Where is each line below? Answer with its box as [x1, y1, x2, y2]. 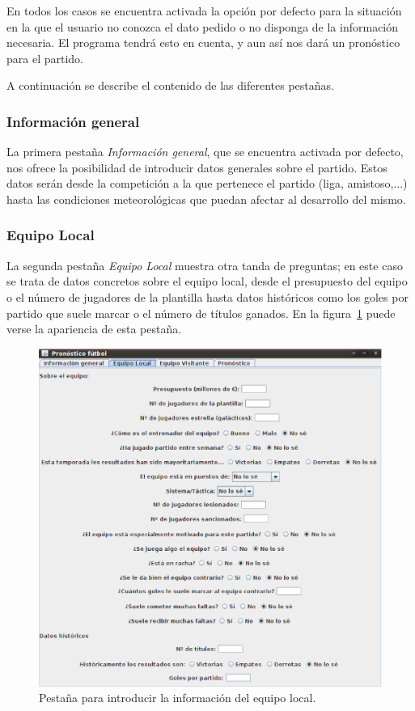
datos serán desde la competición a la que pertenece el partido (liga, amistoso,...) [6, 175, 408, 192]
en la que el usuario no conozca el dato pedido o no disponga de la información [6, 18, 399, 35]
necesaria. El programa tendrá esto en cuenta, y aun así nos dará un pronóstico [6, 34, 400, 51]
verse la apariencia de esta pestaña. [6, 320, 182, 337]
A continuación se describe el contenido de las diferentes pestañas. [6, 77, 334, 94]
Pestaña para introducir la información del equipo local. [39, 689, 316, 706]
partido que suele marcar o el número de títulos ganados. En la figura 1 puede [6, 304, 396, 321]
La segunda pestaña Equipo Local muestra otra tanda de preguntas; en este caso [6, 256, 403, 273]
